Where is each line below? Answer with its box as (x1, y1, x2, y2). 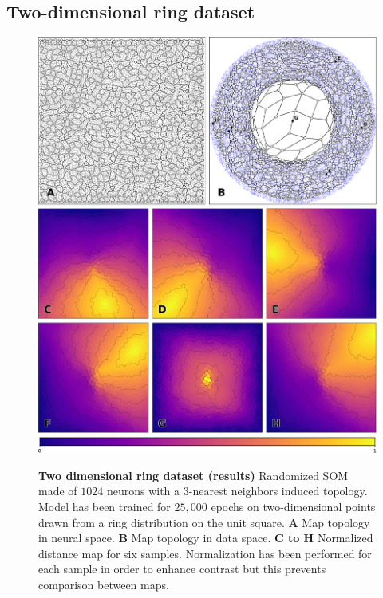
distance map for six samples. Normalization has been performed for (38, 545, 372, 561)
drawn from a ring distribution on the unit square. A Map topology (38, 513, 370, 530)
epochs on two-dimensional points (211, 498, 376, 515)
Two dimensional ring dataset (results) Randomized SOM (38, 466, 349, 483)
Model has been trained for (38, 498, 171, 515)
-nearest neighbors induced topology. (188, 482, 368, 499)
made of (38, 482, 77, 499)
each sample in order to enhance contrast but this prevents (38, 561, 326, 577)
